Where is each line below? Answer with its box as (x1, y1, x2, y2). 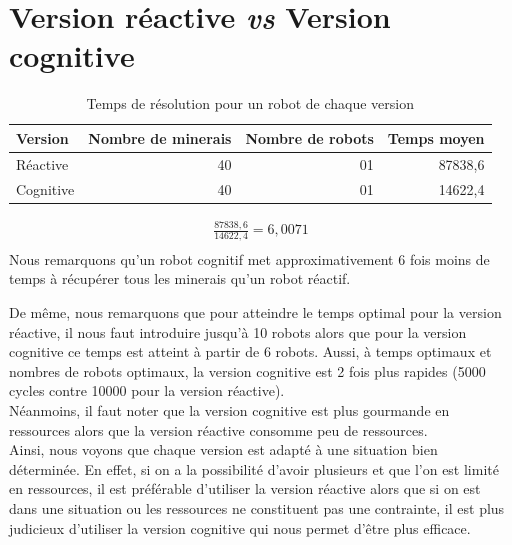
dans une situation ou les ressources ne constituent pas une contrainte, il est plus (9, 498, 505, 519)
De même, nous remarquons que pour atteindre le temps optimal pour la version (9, 302, 502, 323)
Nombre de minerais (88, 127, 232, 148)
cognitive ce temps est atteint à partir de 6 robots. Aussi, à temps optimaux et (9, 341, 492, 362)
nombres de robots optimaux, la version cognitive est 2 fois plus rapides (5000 (9, 360, 486, 381)
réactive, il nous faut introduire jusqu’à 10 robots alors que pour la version (9, 321, 467, 342)
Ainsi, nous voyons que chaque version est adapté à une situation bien (9, 439, 438, 460)
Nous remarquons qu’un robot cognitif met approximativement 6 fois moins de (9, 248, 490, 269)
